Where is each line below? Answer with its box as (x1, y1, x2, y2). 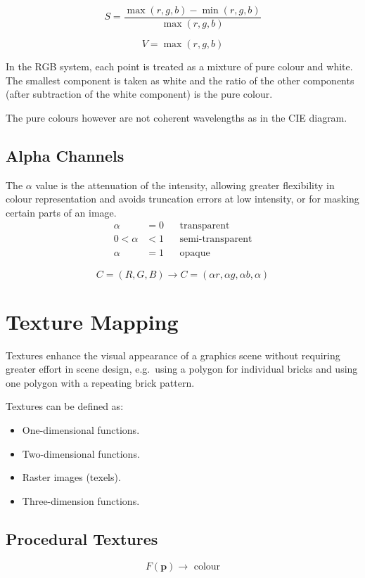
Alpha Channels (6, 144, 124, 166)
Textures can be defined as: (6, 399, 124, 413)
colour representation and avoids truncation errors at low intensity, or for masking (6, 191, 359, 206)
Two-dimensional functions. (22, 446, 140, 461)
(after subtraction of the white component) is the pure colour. (6, 86, 273, 101)
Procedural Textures (6, 527, 158, 549)
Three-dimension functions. (22, 493, 140, 508)
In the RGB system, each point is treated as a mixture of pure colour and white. (6, 59, 353, 74)
